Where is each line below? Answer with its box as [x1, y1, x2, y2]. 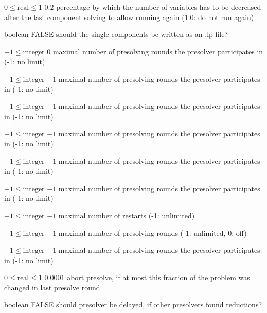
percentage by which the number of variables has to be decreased [56, 2, 261, 12]
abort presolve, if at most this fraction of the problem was [67, 272, 250, 283]
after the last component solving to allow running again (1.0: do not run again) [4, 11, 254, 22]
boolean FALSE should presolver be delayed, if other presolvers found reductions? [4, 299, 262, 310]
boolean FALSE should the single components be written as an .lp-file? [4, 29, 228, 40]
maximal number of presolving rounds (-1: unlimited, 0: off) [58, 227, 247, 238]
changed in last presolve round [4, 282, 100, 292]
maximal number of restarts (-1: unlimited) [58, 210, 195, 220]
